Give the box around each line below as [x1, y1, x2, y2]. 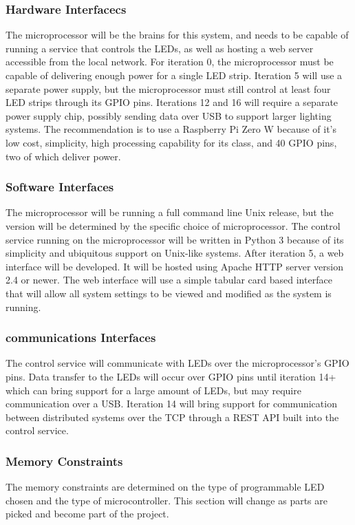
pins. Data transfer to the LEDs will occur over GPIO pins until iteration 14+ [6, 369, 336, 383]
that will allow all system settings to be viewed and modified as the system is [6, 286, 332, 300]
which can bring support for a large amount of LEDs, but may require [6, 383, 301, 397]
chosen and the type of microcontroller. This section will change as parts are [6, 493, 327, 507]
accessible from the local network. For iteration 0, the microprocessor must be [6, 54, 334, 69]
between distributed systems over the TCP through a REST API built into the [6, 409, 339, 424]
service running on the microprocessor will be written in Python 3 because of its [6, 232, 344, 246]
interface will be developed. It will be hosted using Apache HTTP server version [6, 259, 344, 273]
